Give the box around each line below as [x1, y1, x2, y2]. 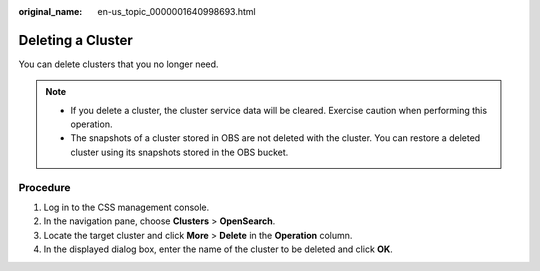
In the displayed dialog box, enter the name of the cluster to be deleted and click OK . [43, 243, 394, 255]
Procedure [18, 180, 71, 194]
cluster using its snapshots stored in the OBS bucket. [70, 146, 289, 158]
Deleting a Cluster [18, 31, 134, 49]
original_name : [18, 6, 83, 17]
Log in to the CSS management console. [43, 201, 210, 213]
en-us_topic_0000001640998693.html [97, 6, 256, 17]
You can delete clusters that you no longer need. [18, 58, 219, 70]
